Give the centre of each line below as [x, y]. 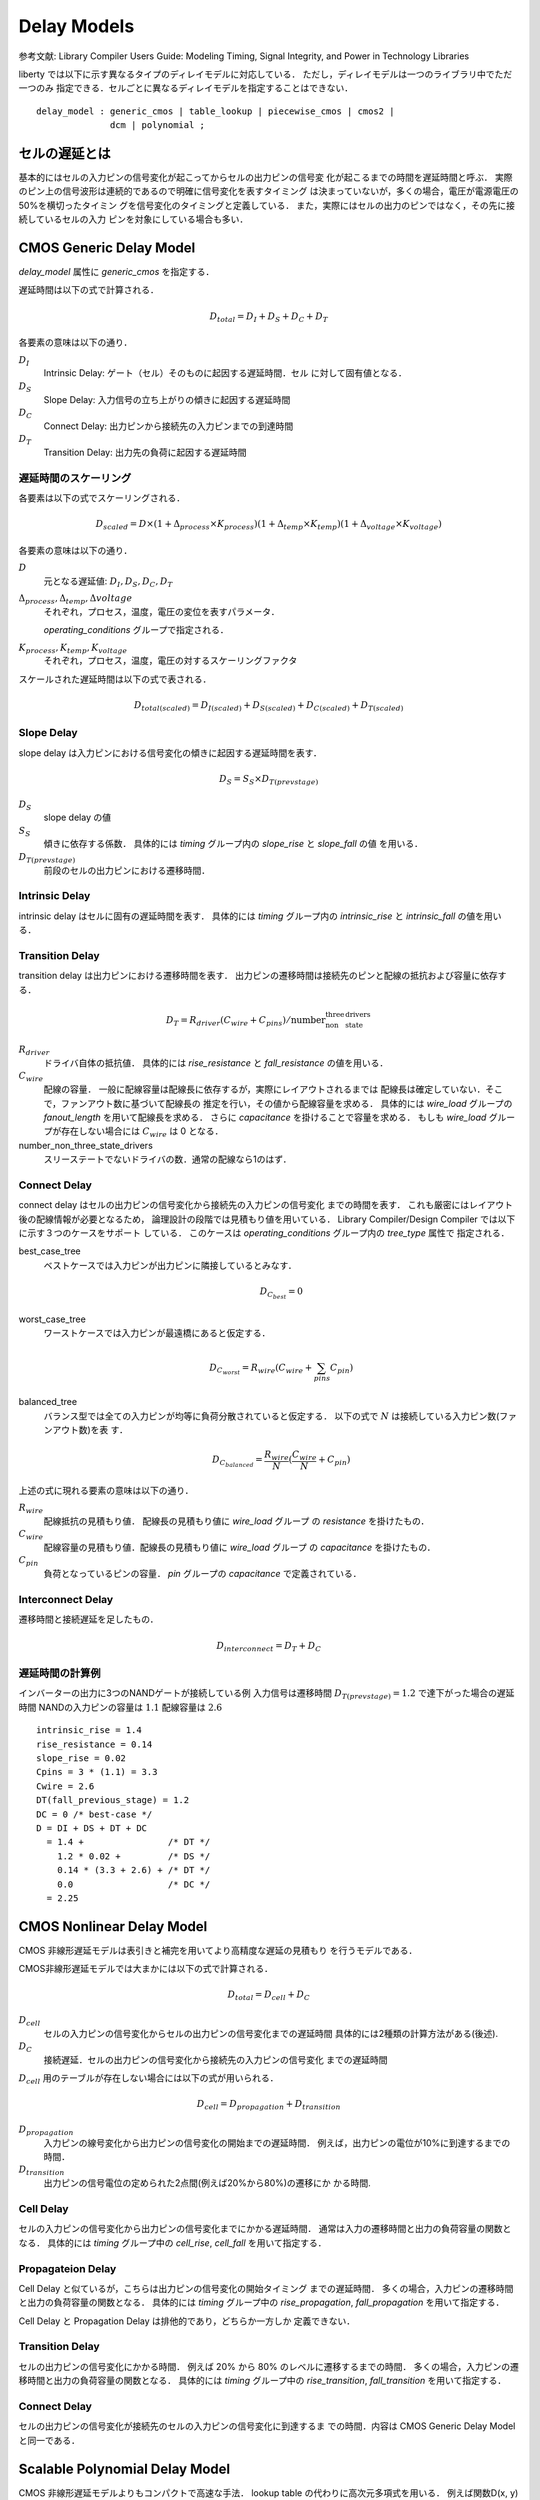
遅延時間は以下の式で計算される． [88, 290]
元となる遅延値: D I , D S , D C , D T [108, 582]
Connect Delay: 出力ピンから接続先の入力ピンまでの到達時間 [168, 426]
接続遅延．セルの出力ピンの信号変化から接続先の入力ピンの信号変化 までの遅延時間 [215, 2059]
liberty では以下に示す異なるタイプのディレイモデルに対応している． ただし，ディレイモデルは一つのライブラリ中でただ [265, 74]
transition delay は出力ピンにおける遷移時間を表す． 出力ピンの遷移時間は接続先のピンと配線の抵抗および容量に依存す [262, 976]
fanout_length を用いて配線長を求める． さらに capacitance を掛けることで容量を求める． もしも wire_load [265, 1117]
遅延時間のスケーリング [75, 478]
